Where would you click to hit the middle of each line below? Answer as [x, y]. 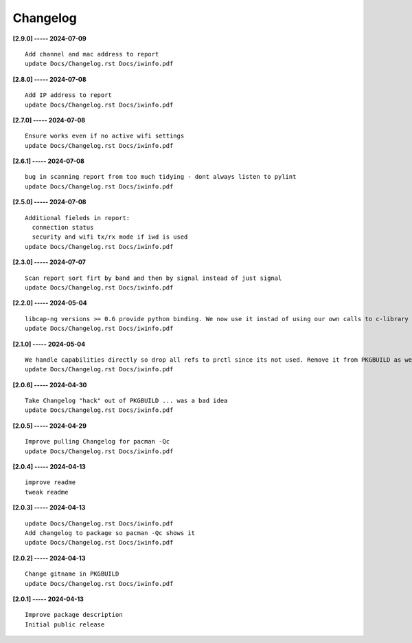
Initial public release [65, 624]
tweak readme [47, 492]
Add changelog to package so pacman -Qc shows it [110, 533]
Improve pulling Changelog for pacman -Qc [98, 442]
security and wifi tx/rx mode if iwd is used [110, 237]
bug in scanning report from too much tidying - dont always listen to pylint [161, 177]
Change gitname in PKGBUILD [72, 574]
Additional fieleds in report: [78, 218]
